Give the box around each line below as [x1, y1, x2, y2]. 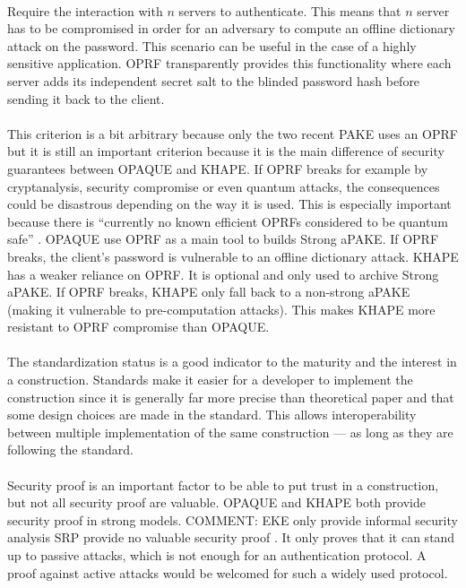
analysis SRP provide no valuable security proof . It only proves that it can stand [7, 528, 455, 547]
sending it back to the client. [7, 89, 165, 108]
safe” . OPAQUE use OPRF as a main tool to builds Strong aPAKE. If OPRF [7, 229, 439, 248]
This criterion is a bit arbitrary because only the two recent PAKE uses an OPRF [7, 124, 458, 143]
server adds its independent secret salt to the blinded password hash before [7, 71, 420, 90]
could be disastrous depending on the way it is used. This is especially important [7, 195, 452, 213]
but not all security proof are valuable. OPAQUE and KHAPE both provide [7, 493, 426, 512]
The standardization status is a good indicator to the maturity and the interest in [7, 352, 457, 371]
